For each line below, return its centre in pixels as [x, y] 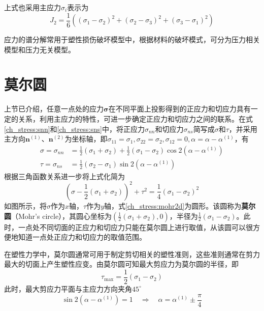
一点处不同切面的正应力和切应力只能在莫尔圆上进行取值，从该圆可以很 [135, 227]
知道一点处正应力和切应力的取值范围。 [82, 237]
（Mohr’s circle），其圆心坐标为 [62, 216]
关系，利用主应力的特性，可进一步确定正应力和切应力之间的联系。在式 [135, 118]
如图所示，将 [25, 205]
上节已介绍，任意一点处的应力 [54, 109]
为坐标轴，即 [86, 139]
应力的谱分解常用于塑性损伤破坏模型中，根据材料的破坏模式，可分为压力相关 [132, 39]
